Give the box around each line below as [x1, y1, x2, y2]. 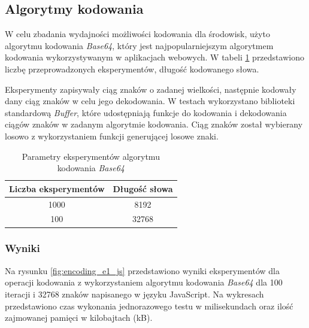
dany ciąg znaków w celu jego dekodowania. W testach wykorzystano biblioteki [5, 95, 295, 107]
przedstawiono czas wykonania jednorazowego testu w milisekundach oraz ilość [5, 299, 293, 312]
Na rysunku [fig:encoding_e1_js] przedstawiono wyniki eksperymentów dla [5, 264, 280, 277]
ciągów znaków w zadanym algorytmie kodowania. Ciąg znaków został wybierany [5, 118, 303, 130]
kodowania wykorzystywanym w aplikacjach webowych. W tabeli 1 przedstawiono [5, 51, 304, 63]
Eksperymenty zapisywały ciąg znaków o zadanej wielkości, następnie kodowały [5, 83, 296, 95]
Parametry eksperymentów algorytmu [22, 150, 160, 162]
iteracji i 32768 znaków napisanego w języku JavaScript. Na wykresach [5, 287, 264, 300]
